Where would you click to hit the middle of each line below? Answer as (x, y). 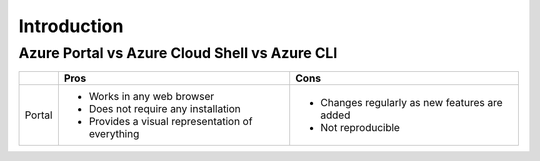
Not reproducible (360, 128)
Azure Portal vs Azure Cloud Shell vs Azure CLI (178, 53)
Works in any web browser (151, 97)
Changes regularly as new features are (412, 103)
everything (114, 134)
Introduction (71, 26)
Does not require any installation (165, 109)
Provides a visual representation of (170, 122)
